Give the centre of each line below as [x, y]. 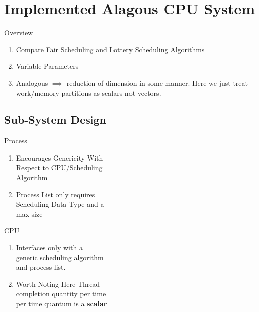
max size [29, 213]
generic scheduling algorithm [60, 257]
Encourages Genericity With [59, 157]
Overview [19, 32]
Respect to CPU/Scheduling [59, 167]
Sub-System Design [55, 120]
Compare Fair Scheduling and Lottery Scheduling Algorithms [110, 49]
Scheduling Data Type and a [60, 204]
